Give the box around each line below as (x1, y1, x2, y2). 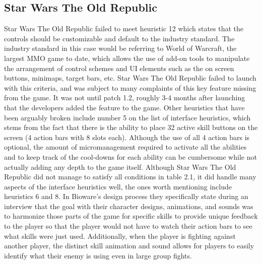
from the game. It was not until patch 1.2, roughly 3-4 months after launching (4, 92, 245, 103)
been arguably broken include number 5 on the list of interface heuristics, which (4, 112, 251, 122)
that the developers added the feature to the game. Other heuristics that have (4, 102, 245, 112)
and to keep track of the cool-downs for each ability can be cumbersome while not (4, 151, 257, 162)
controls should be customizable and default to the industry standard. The (4, 33, 235, 43)
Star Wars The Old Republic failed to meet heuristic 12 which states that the (4, 23, 244, 34)
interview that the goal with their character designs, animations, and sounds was (4, 201, 253, 211)
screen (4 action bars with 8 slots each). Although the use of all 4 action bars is (4, 131, 250, 142)
